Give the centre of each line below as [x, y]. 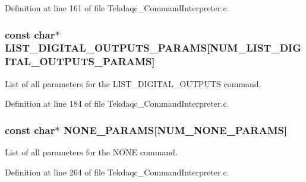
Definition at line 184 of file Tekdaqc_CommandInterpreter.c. [117, 103]
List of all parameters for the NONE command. [91, 152]
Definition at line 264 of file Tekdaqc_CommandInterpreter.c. [117, 172]
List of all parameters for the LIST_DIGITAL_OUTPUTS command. [133, 83]
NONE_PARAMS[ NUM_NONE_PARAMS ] [175, 130]
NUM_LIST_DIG [255, 48]
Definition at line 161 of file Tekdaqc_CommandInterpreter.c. [117, 8]
